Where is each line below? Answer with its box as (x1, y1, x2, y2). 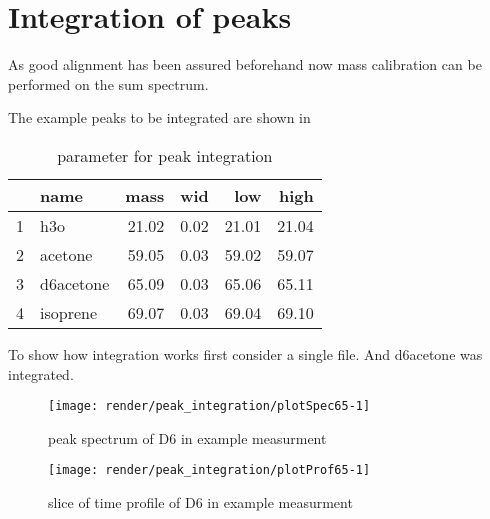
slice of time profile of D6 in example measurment (48, 492, 353, 512)
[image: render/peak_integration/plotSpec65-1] (48, 399, 371, 414)
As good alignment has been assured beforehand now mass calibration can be (8, 54, 482, 75)
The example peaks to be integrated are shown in (8, 107, 311, 128)
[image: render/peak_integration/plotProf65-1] (48, 463, 371, 478)
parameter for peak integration (57, 143, 273, 167)
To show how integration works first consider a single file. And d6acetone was (8, 343, 483, 364)
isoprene (40, 300, 98, 324)
